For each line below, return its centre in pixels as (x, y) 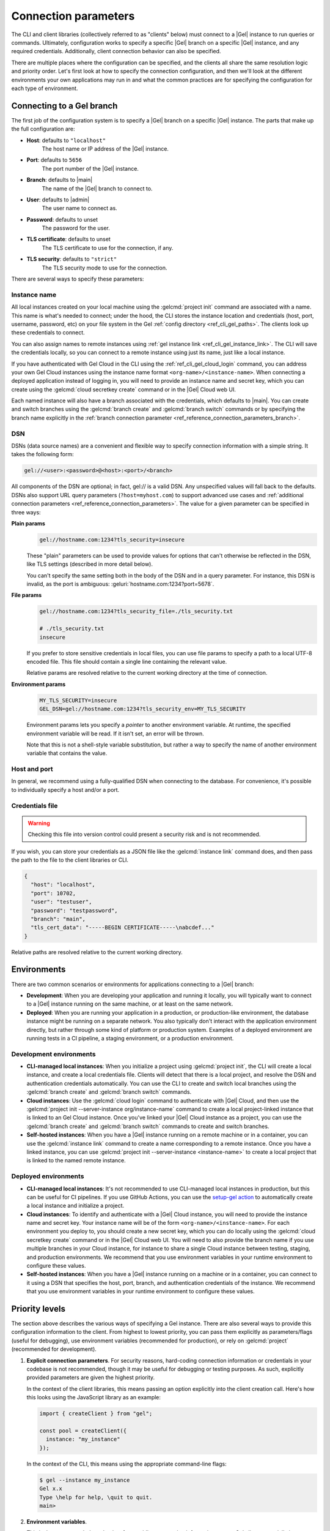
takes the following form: (43, 454)
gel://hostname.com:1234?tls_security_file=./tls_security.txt (136, 611)
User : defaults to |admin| (58, 200)
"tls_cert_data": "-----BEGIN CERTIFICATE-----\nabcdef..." (123, 927)
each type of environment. (45, 88)
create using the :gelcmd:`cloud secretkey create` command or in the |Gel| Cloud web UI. (124, 389)
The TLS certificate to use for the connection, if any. (108, 247)
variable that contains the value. (67, 753)
